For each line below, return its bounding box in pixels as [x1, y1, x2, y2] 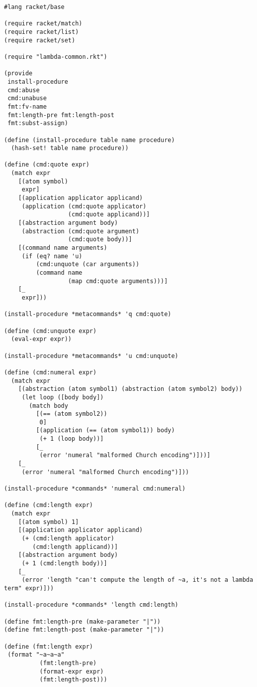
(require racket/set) [4, 36, 76, 44]
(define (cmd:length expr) [4, 502, 93, 509]
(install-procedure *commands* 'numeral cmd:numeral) [4, 485, 186, 493]
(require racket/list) [4, 28, 79, 35]
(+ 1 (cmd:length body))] [21, 559, 107, 567]
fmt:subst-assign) [7, 120, 68, 127]
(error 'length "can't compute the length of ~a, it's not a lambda [21, 576, 254, 584]
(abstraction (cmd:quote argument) [21, 227, 140, 235]
